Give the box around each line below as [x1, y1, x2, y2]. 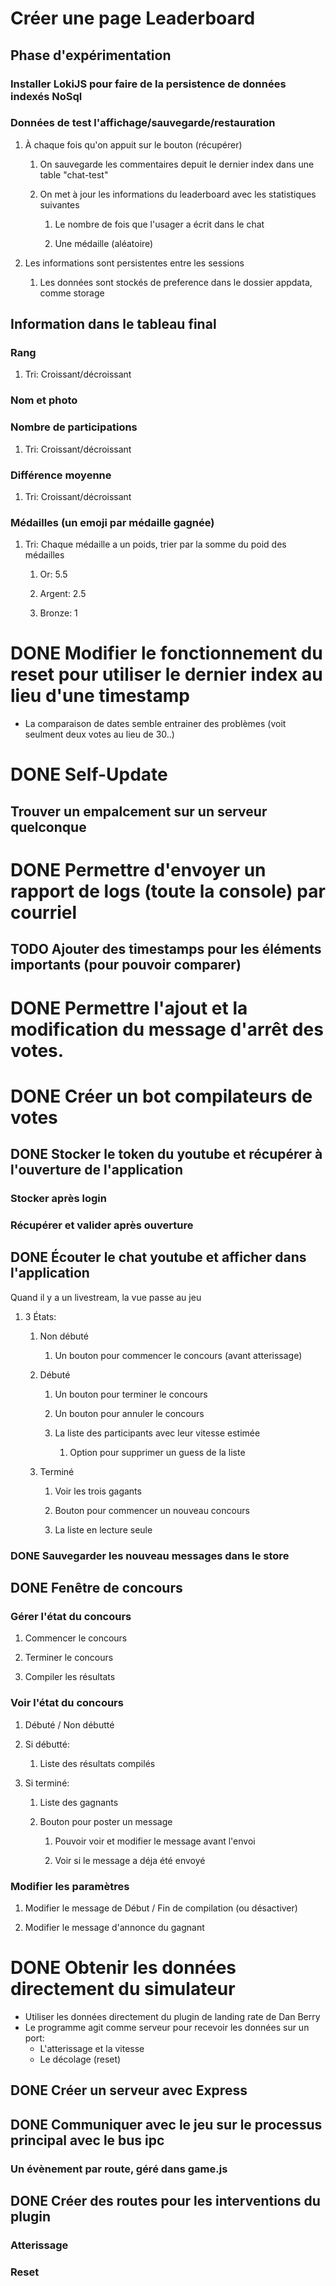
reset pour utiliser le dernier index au [10, 663, 323, 686]
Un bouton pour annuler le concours [54, 1407, 205, 1419]
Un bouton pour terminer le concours [54, 1388, 208, 1400]
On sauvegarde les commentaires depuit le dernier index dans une [39, 158, 315, 170]
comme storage [39, 287, 105, 299]
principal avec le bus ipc [10, 2132, 165, 2149]
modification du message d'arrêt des [10, 1018, 324, 1041]
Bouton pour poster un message [39, 1815, 173, 1827]
